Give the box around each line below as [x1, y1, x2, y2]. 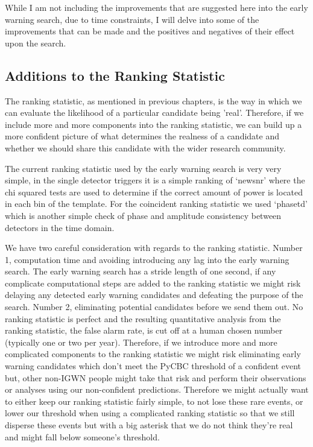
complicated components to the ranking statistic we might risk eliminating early [5, 347, 301, 360]
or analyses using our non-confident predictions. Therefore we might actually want [5, 383, 309, 396]
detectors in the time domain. [5, 221, 115, 233]
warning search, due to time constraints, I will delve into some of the [5, 13, 259, 25]
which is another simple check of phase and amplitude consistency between [5, 209, 282, 221]
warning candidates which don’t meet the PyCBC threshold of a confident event [5, 360, 302, 372]
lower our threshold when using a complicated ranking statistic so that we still [5, 407, 295, 419]
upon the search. [5, 36, 66, 49]
